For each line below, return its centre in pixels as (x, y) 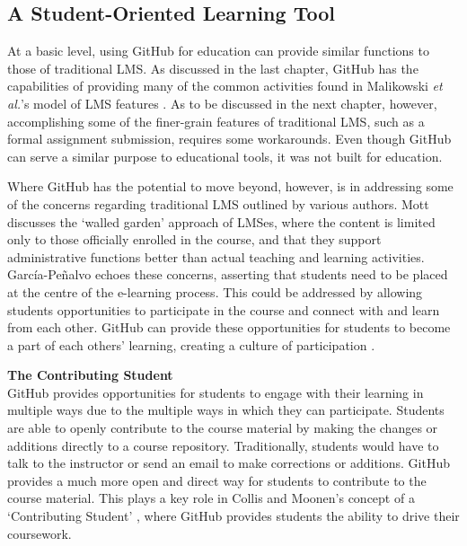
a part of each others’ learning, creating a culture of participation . (191, 344)
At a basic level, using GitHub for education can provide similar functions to (218, 51)
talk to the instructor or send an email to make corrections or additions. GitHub (229, 463)
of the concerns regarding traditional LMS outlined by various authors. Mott (218, 203)
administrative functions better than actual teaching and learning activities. (216, 256)
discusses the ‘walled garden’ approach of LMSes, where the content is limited (221, 221)
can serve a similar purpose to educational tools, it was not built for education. (225, 156)
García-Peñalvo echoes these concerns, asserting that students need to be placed (228, 274)
